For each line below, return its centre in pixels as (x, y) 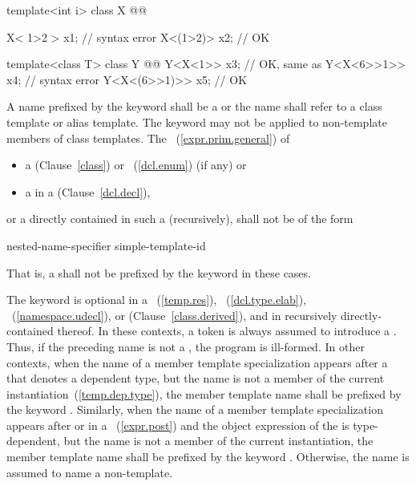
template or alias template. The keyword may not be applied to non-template (197, 121)
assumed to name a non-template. (90, 472)
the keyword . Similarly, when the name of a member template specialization (195, 409)
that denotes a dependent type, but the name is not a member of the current (196, 378)
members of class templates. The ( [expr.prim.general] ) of (148, 138)
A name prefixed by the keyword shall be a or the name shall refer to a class (194, 106)
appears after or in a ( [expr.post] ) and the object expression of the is (178, 425)
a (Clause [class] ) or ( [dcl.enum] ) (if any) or (136, 165)
